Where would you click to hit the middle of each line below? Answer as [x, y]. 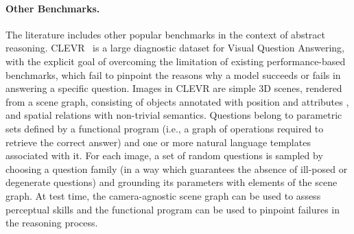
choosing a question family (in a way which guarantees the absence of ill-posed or [177, 168]
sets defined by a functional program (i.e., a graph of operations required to [165, 128]
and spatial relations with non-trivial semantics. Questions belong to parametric [174, 115]
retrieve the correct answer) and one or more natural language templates [158, 142]
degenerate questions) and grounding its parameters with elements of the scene [172, 182]
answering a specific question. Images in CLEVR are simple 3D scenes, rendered [174, 88]
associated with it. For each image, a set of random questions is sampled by [164, 155]
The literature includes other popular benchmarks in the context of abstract [165, 34]
